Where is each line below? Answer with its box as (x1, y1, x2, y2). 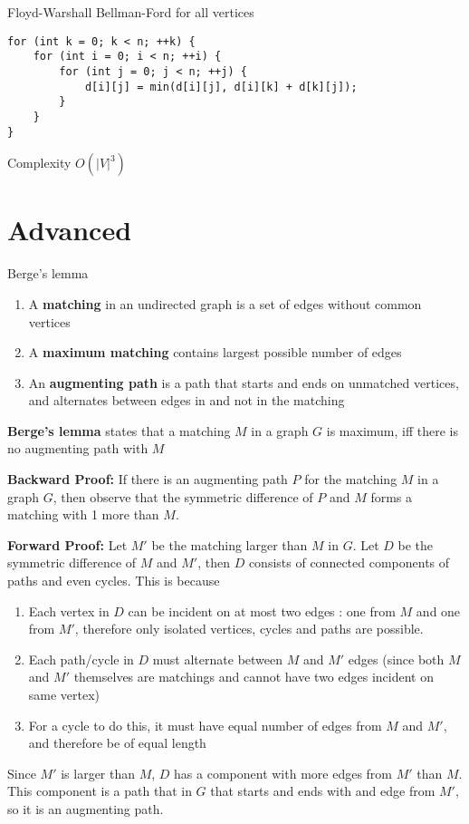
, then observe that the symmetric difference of (53, 487, 313, 506)
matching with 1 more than (7, 505, 159, 524)
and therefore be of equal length (28, 733, 206, 752)
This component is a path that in (7, 781, 192, 800)
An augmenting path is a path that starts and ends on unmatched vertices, (28, 373, 459, 392)
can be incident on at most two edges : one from (128, 601, 396, 620)
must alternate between (152, 649, 283, 668)
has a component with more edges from (174, 763, 393, 782)
